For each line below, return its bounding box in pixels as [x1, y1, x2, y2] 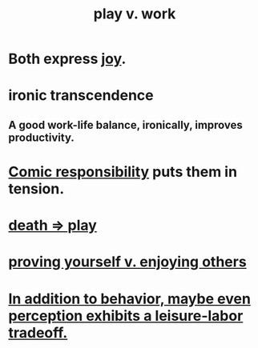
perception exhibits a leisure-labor [8, 306, 244, 325]
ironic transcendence [8, 86, 154, 105]
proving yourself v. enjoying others [8, 253, 247, 271]
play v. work [93, 5, 176, 23]
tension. [8, 179, 65, 198]
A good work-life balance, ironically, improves [8, 118, 243, 132]
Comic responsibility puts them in [8, 162, 238, 181]
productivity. [8, 130, 75, 144]
